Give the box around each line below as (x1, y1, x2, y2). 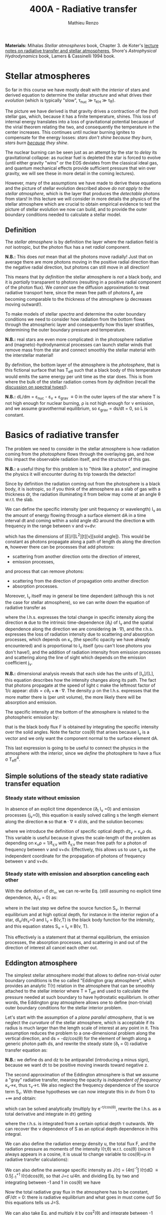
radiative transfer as (5, 605, 46, 610)
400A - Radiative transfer (29, 3, 137, 15)
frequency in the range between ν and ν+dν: (5, 523, 97, 529)
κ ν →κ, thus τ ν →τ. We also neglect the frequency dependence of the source (5, 1082, 159, 1090)
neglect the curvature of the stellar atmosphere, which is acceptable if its (5, 1020, 155, 1026)
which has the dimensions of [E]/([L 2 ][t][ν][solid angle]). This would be (5, 533, 150, 540)
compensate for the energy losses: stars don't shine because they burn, (5, 134, 153, 140)
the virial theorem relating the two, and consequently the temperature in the (5, 124, 160, 130)
